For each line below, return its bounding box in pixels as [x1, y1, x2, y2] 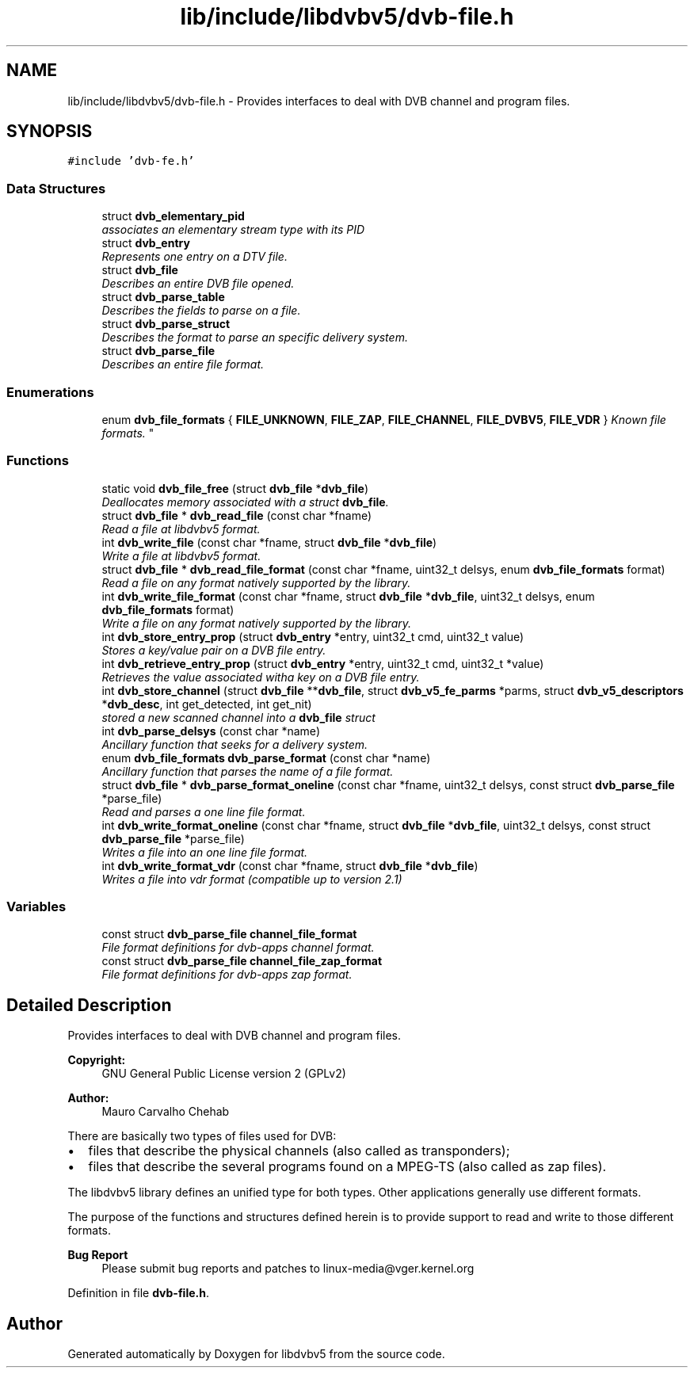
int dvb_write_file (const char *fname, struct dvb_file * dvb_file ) [101, 535, 437, 549]
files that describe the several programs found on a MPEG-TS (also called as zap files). [88, 1158, 607, 1175]
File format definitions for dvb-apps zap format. [101, 968, 353, 982]
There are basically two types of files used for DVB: [67, 1129, 337, 1143]
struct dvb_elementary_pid [101, 209, 245, 223]
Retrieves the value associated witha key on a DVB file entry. [101, 670, 420, 684]
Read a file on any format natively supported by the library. [101, 575, 411, 590]
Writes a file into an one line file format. [101, 845, 308, 859]
